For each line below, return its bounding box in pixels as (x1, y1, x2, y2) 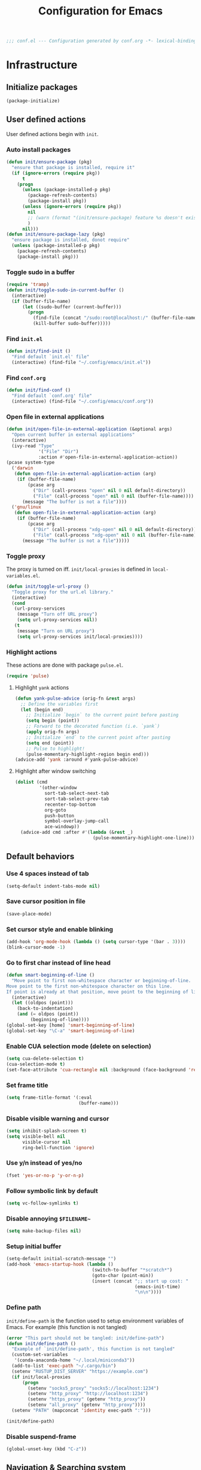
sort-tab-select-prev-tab (44, 796, 109, 802)
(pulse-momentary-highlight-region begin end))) (26, 751, 150, 757)
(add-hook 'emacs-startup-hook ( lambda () (6, 1261, 114, 1267)
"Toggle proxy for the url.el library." (11, 589, 114, 595)
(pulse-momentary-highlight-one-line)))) (92, 835, 197, 841)
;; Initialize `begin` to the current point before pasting (26, 712, 179, 718)
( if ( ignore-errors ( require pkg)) (11, 170, 100, 176)
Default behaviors (6, 851, 75, 861)
